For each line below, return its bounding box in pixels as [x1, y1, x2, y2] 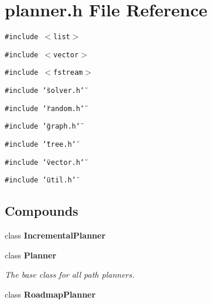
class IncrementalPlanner [5, 229, 106, 241]
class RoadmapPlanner [5, 288, 96, 300]
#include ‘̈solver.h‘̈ [5, 87, 85, 95]
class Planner [5, 248, 57, 261]
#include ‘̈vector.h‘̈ [5, 158, 85, 167]
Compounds [5, 202, 78, 220]
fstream [53, 68, 83, 77]
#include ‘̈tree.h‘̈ [5, 140, 76, 149]
